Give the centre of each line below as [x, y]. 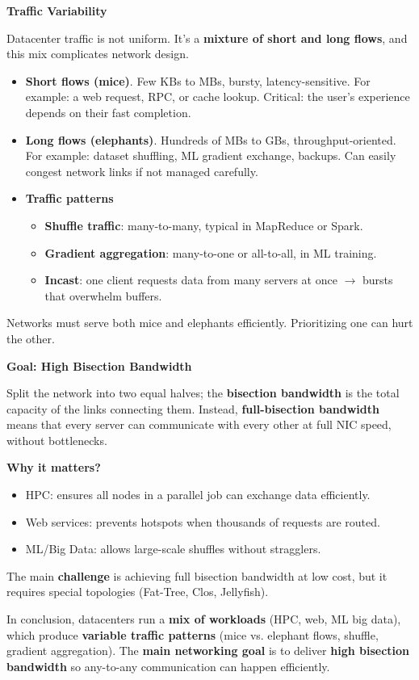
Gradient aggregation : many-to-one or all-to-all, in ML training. [211, 252]
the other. [31, 338]
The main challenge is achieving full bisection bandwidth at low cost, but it [197, 575]
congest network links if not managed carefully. [142, 171]
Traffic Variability [57, 10]
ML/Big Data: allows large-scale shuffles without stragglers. [173, 549]
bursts [378, 280]
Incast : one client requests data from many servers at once [191, 280]
